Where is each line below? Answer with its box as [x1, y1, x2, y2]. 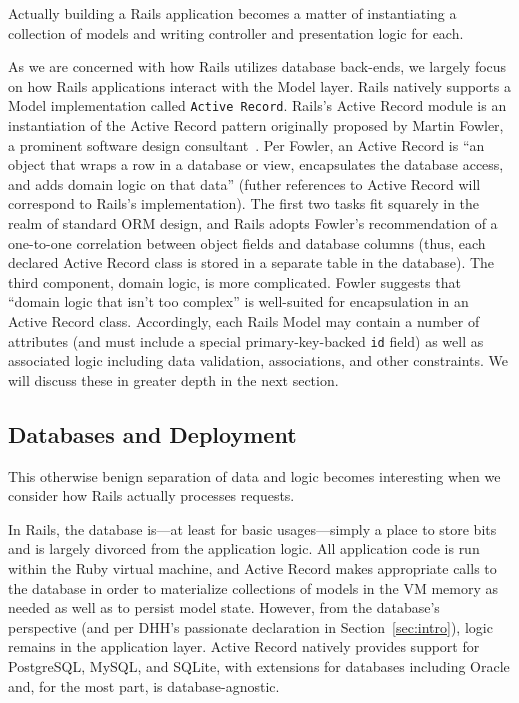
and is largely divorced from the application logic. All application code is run [8, 538, 480, 559]
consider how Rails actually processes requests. [8, 485, 295, 506]
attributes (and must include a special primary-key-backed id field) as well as [8, 330, 484, 351]
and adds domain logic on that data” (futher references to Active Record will [8, 173, 481, 194]
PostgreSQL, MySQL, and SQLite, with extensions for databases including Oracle [8, 655, 510, 676]
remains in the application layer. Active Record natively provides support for [8, 636, 480, 657]
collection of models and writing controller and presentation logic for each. [8, 22, 464, 43]
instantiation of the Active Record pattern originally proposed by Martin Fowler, [8, 115, 504, 136]
